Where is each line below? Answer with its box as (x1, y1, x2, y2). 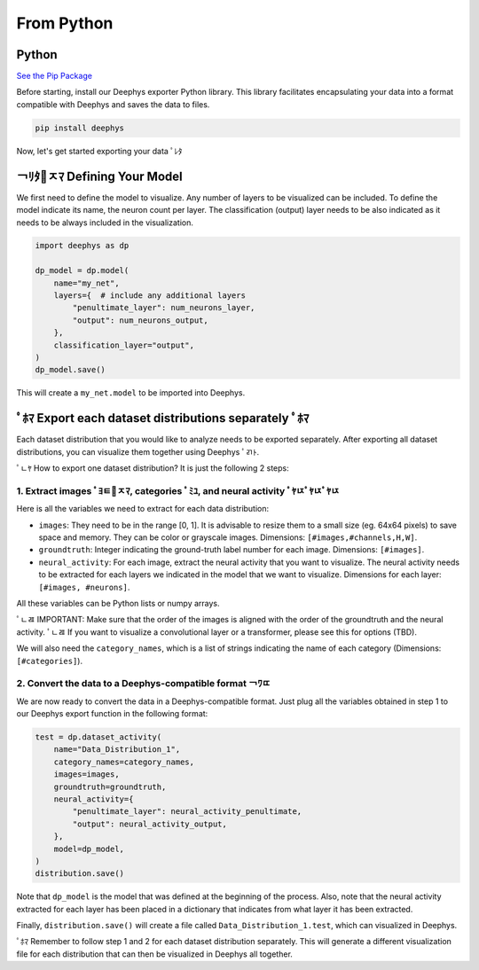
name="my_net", (53, 278, 120, 288)
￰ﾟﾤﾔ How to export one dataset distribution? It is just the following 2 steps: (16, 463, 290, 473)
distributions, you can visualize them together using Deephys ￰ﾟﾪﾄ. (16, 446, 260, 457)
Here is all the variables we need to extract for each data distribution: (16, 504, 270, 514)
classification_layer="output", (53, 340, 195, 350)
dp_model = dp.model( (35, 266, 130, 276)
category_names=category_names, (53, 756, 195, 767)
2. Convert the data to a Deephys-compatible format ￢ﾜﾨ (16, 677, 271, 690)
